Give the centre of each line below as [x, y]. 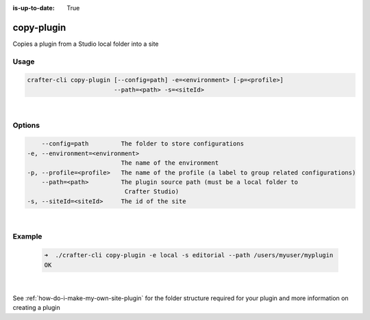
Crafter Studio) [152, 192]
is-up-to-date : [34, 8]
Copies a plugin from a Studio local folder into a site [86, 44]
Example [27, 237]
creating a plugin [37, 308]
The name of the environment [170, 163]
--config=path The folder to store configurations [143, 144]
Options [26, 125]
